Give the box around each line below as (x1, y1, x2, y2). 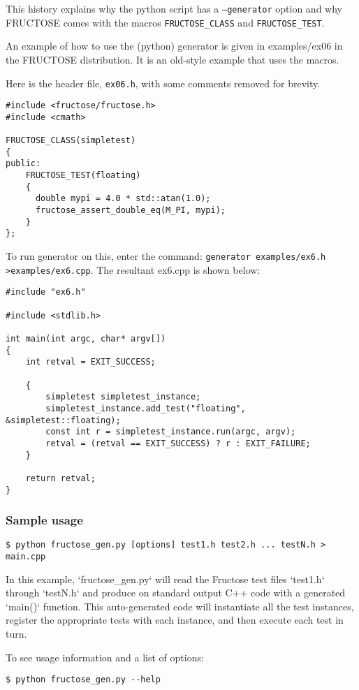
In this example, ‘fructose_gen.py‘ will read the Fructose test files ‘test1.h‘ (6, 571, 325, 586)
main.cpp (6, 552, 46, 562)
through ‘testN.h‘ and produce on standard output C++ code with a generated (6, 585, 346, 600)
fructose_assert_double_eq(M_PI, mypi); (35, 205, 226, 216)
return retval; (25, 473, 96, 483)
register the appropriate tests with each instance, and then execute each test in (6, 612, 344, 627)
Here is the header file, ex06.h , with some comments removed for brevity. (6, 75, 321, 90)
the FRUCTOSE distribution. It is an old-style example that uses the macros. (6, 52, 339, 66)
